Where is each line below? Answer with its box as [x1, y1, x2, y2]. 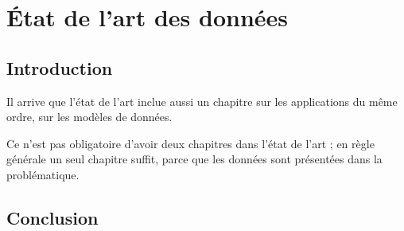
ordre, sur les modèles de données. [6, 108, 173, 125]
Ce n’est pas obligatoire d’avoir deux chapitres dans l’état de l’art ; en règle [6, 135, 375, 151]
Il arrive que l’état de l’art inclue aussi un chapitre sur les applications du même [6, 92, 398, 109]
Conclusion [6, 205, 99, 229]
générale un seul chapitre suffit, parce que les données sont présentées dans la [6, 151, 383, 167]
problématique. [6, 166, 80, 182]
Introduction [6, 55, 113, 80]
